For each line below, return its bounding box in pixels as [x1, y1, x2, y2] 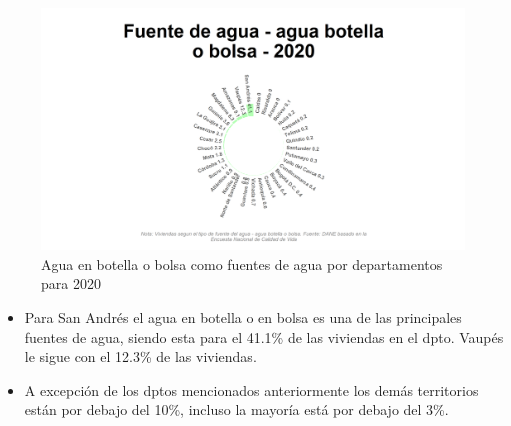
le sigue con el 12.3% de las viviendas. [24, 346, 257, 367]
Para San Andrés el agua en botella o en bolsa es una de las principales [24, 307, 462, 327]
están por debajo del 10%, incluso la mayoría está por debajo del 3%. [24, 399, 449, 420]
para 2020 [41, 273, 101, 294]
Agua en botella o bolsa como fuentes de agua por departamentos [41, 253, 443, 274]
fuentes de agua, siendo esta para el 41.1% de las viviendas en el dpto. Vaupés [24, 326, 504, 347]
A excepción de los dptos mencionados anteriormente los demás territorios [24, 379, 479, 400]
